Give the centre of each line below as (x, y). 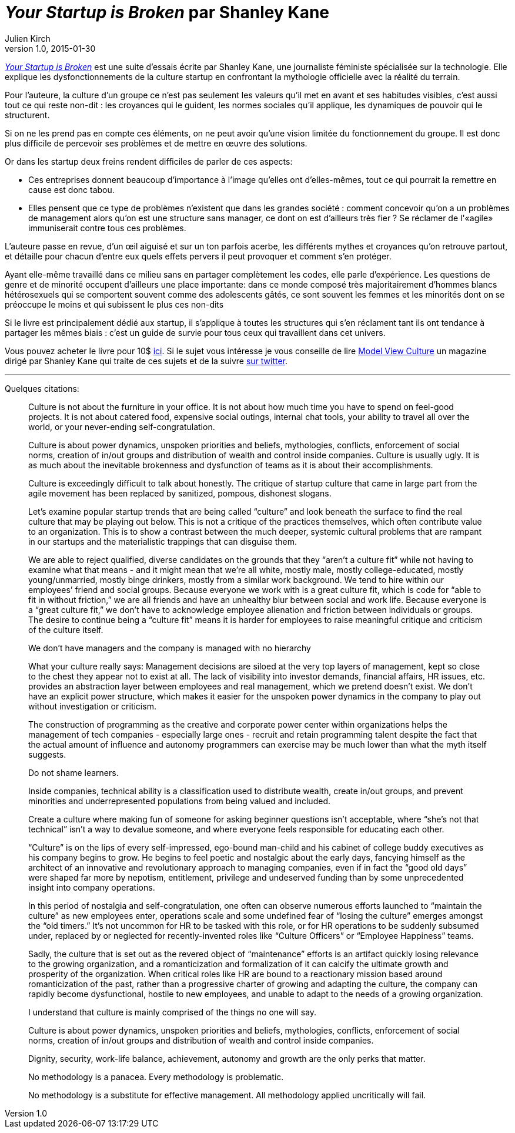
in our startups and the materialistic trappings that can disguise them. (163, 541)
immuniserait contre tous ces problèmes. (107, 228)
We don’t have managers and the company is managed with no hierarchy (170, 648)
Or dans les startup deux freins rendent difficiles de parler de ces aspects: (149, 161)
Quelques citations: (42, 388)
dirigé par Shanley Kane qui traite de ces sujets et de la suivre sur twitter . (146, 361)
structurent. (27, 115)
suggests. (47, 754)
